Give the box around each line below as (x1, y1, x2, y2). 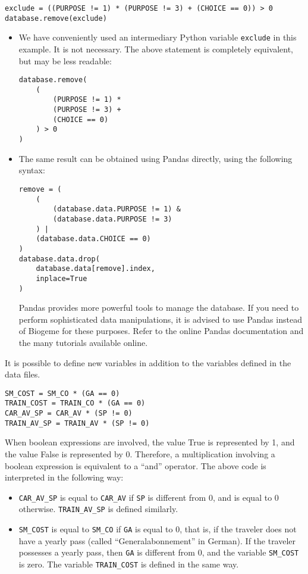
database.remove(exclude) (5, 14, 107, 23)
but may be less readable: (18, 54, 112, 67)
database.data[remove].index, (36, 264, 155, 273)
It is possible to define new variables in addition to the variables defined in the (5, 356, 291, 369)
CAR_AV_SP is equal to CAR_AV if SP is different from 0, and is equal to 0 (18, 491, 279, 503)
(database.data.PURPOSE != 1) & (53, 205, 181, 214)
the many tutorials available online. (18, 336, 148, 348)
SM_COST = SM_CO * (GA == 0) (5, 389, 120, 398)
